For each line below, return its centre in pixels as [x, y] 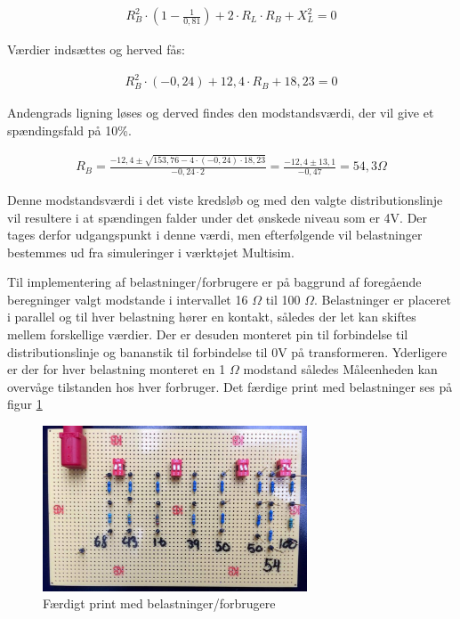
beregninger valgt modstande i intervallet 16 [128, 299]
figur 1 [25, 404]
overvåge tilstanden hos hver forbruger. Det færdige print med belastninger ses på [230, 386]
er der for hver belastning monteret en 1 [117, 369]
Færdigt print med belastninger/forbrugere [159, 603]
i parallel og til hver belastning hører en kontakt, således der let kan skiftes [212, 317]
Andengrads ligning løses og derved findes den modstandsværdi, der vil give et [221, 113]
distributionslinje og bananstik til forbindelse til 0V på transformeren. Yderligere [227, 351]
